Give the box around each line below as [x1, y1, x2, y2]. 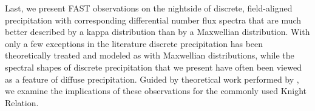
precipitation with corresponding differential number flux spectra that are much [5, 13, 302, 26]
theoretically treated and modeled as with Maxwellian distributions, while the [5, 49, 294, 62]
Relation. [5, 96, 39, 109]
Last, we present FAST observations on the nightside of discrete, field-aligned [5, 2, 293, 14]
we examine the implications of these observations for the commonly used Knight [5, 84, 307, 97]
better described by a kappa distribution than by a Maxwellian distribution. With [5, 25, 310, 38]
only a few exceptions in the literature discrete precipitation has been [5, 37, 263, 49]
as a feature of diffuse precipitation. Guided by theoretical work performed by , [5, 72, 299, 85]
